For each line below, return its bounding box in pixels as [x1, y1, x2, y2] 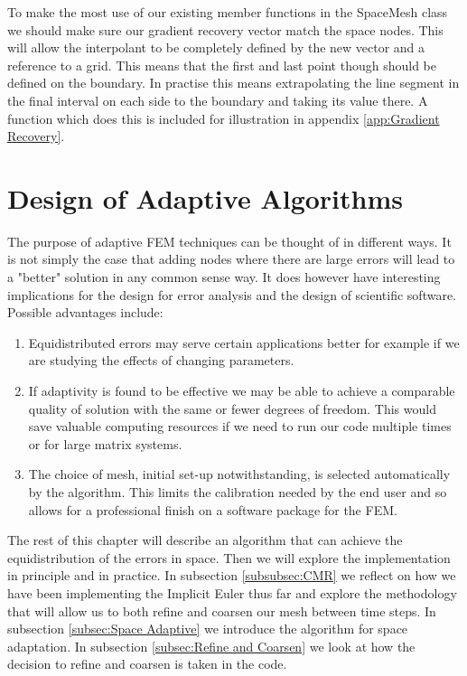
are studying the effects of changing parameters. [28, 351, 294, 370]
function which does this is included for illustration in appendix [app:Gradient [7, 108, 440, 127]
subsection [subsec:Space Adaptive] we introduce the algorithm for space [7, 619, 408, 638]
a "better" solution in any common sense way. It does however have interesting [7, 268, 441, 286]
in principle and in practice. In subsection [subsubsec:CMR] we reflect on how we [7, 566, 456, 585]
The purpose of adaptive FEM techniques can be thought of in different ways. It [7, 231, 452, 250]
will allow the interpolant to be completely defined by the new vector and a [7, 38, 425, 57]
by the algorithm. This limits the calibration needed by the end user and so [28, 483, 447, 501]
